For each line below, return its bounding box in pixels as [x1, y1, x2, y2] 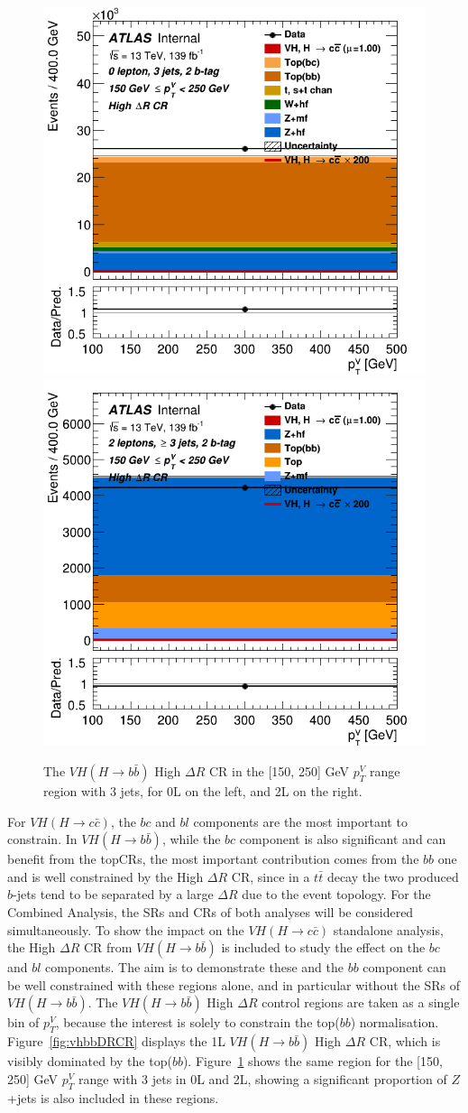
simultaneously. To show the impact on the [7, 920, 244, 939]
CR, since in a [231, 867, 310, 886]
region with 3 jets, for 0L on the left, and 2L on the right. [43, 782, 362, 801]
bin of [7, 1013, 40, 1032]
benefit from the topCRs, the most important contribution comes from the [7, 849, 419, 868]
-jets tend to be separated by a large [13, 885, 214, 904]
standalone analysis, [333, 920, 444, 939]
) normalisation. [350, 1013, 439, 1032]
